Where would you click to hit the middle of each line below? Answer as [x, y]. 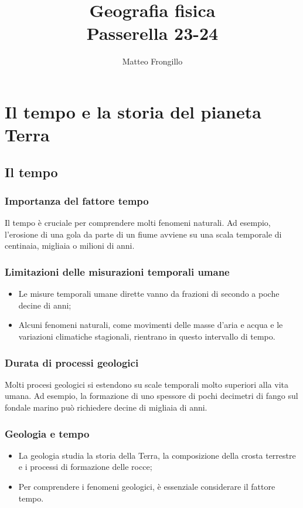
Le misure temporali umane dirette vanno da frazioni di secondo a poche [149, 294]
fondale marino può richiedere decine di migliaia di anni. [106, 407]
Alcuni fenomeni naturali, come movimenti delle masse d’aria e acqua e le [151, 325]
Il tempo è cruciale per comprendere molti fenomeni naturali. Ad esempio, [138, 223]
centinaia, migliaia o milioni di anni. [70, 245]
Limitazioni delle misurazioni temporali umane [117, 271]
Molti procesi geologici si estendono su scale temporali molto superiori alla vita [147, 384]
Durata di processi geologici [72, 362]
